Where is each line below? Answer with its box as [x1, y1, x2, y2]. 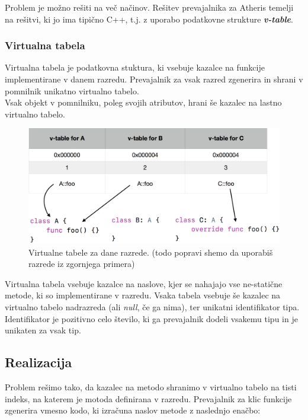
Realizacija [5, 353, 72, 371]
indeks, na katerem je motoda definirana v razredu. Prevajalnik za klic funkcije [5, 392, 292, 405]
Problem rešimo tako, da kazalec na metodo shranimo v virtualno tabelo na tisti [5, 380, 297, 393]
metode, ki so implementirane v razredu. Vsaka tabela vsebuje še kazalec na [5, 289, 281, 301]
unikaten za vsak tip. [5, 324, 81, 336]
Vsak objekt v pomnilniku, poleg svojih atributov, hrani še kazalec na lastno [5, 96, 282, 109]
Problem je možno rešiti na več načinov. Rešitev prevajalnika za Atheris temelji [5, 1, 294, 13]
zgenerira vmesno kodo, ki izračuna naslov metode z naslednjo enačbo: [5, 404, 261, 416]
